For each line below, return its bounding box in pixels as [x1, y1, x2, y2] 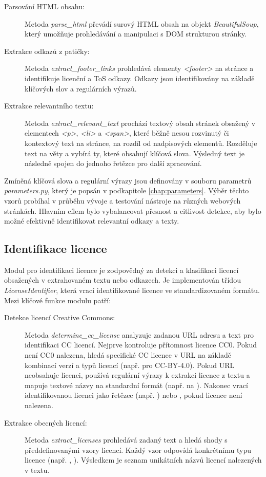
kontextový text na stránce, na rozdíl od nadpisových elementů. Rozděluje [25, 137, 257, 148]
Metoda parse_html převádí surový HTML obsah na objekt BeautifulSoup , [25, 18, 259, 29]
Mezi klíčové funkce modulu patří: [4, 295, 111, 305]
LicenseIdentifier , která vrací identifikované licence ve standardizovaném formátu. [4, 285, 260, 296]
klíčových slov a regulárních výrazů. [25, 83, 137, 94]
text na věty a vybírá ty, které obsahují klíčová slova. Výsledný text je [25, 148, 244, 158]
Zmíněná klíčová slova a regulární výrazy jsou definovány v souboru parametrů [4, 175, 252, 186]
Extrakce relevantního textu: [4, 100, 94, 111]
